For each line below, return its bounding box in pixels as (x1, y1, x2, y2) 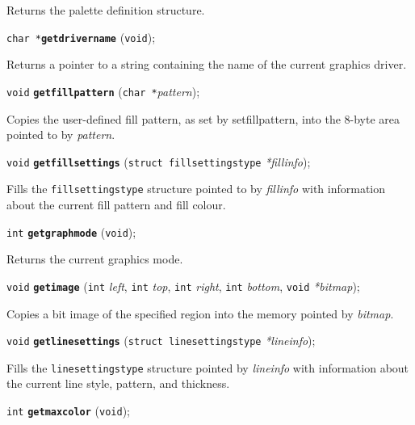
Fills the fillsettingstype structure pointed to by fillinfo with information (6, 180, 386, 197)
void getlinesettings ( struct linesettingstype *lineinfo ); (6, 332, 316, 349)
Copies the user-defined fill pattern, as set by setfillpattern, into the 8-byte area (6, 110, 400, 127)
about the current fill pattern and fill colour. (6, 196, 226, 212)
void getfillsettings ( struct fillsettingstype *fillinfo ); (6, 153, 311, 170)
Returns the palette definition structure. (6, 2, 205, 18)
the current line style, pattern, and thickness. (6, 375, 230, 392)
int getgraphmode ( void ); (6, 223, 136, 240)
